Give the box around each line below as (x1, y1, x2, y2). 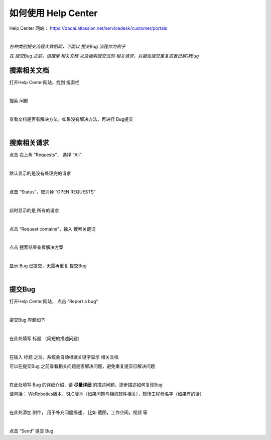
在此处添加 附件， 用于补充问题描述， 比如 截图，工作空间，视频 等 (9, 409, 148, 415)
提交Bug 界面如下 (9, 317, 45, 323)
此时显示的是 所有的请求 (9, 207, 59, 213)
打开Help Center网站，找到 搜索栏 (9, 79, 80, 85)
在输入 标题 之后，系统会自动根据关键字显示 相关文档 (9, 354, 119, 360)
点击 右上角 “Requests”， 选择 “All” (9, 152, 82, 158)
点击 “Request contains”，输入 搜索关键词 (9, 226, 96, 232)
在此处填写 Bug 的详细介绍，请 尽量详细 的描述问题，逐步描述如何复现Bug (9, 382, 163, 388)
